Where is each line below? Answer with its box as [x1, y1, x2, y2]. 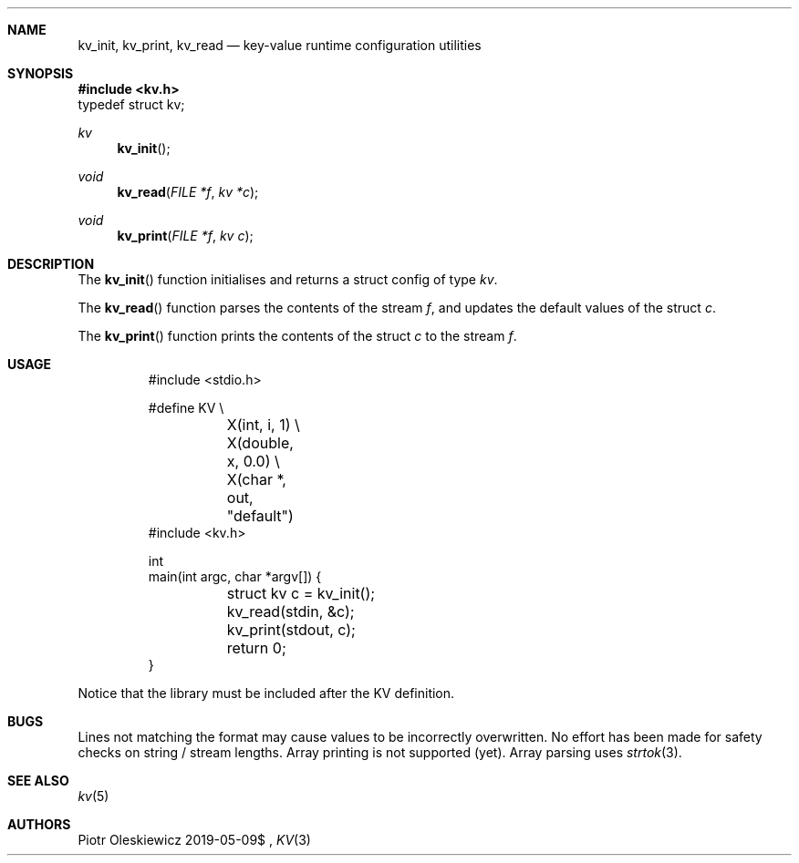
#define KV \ [148, 400, 224, 416]
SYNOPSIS [7, 66, 74, 81]
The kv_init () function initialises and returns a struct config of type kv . [78, 272, 498, 287]
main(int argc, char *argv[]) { [148, 569, 322, 584]
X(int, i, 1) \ [226, 416, 300, 434]
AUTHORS [7, 817, 71, 832]
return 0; [226, 639, 286, 657]
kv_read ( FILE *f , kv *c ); [117, 184, 259, 200]
